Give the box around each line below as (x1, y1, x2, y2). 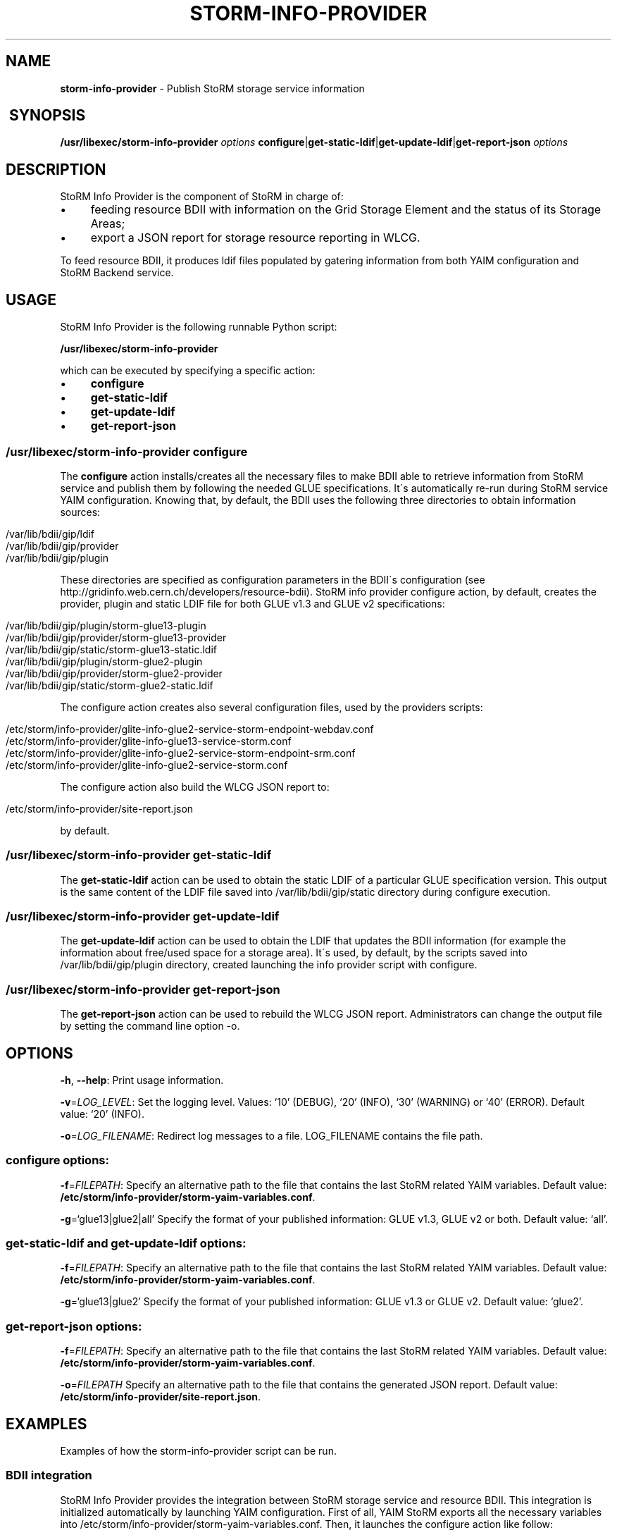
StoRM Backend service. (60, 266, 174, 279)
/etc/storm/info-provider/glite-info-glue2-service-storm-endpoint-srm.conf (6, 746, 356, 759)
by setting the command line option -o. (60, 1020, 240, 1032)
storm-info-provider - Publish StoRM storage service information (60, 82, 365, 94)
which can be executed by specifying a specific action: (60, 364, 316, 377)
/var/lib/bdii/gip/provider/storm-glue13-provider (6, 631, 227, 643)
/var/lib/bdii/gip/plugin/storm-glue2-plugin (6, 655, 203, 667)
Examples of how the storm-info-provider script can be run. (60, 1445, 337, 1457)
